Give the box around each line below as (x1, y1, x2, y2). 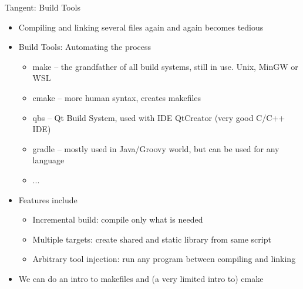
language (32, 154, 65, 166)
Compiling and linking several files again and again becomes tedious (18, 21, 264, 33)
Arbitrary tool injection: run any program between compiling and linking (32, 253, 296, 265)
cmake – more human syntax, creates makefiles (32, 91, 201, 103)
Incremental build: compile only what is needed (32, 213, 203, 226)
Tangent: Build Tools (5, 1, 81, 13)
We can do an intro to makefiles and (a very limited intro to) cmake (18, 272, 264, 284)
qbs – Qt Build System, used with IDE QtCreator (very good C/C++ (32, 111, 285, 123)
